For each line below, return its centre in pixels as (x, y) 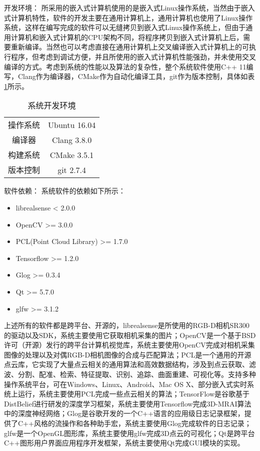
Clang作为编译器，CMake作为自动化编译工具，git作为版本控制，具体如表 (136, 76)
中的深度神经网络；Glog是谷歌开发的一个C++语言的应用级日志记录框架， (124, 413)
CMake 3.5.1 (72, 154)
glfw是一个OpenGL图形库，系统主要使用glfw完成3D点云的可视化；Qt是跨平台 (129, 433)
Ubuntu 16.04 (72, 124)
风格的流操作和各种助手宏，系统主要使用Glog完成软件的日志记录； (142, 423)
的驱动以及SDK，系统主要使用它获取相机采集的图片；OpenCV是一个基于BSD (130, 335)
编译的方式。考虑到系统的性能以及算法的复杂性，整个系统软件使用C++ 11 (125, 66)
